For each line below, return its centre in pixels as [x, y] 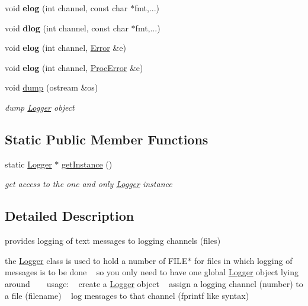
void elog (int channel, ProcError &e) [74, 67]
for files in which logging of [243, 260]
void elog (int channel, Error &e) [65, 48]
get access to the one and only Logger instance [89, 184]
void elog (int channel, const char [66, 8]
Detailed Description [70, 216]
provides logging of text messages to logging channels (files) [113, 241]
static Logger [28, 164]
